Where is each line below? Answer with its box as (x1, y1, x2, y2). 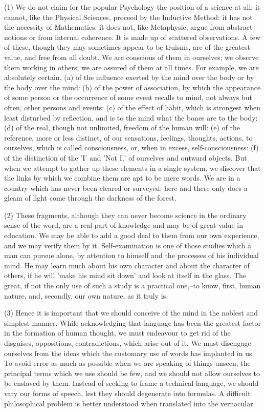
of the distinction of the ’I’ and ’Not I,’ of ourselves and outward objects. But (4, 152, 247, 163)
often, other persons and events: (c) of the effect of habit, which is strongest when (4, 102, 261, 112)
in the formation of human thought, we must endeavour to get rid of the (4, 327, 231, 338)
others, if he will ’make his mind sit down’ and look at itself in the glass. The (4, 270, 246, 281)
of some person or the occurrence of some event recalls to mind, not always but (4, 92, 253, 103)
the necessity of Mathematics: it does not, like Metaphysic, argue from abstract (4, 22, 253, 32)
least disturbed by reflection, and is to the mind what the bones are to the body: (4, 112, 258, 123)
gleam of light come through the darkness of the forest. (4, 192, 176, 203)
